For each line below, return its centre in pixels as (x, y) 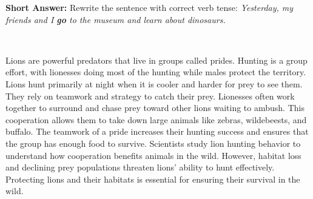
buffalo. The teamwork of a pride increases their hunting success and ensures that (157, 131)
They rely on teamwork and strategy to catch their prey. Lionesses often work (150, 96)
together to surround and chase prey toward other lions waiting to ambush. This (155, 108)
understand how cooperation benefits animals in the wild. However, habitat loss (153, 155)
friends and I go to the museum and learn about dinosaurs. (116, 19)
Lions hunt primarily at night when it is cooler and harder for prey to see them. (154, 83)
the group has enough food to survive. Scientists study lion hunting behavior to (153, 143)
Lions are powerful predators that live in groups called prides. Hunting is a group (156, 60)
